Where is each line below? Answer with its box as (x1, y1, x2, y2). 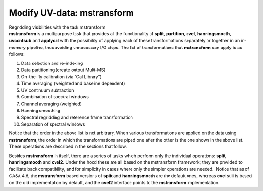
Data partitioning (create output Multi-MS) (21, 67, 106, 73)
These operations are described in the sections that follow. (9, 143, 127, 150)
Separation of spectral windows (21, 121, 85, 127)
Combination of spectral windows (21, 94, 89, 100)
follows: (9, 51, 25, 57)
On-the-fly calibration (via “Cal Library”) (21, 74, 102, 80)
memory (9, 44, 26, 50)
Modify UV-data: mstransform (9, 7, 134, 18)
